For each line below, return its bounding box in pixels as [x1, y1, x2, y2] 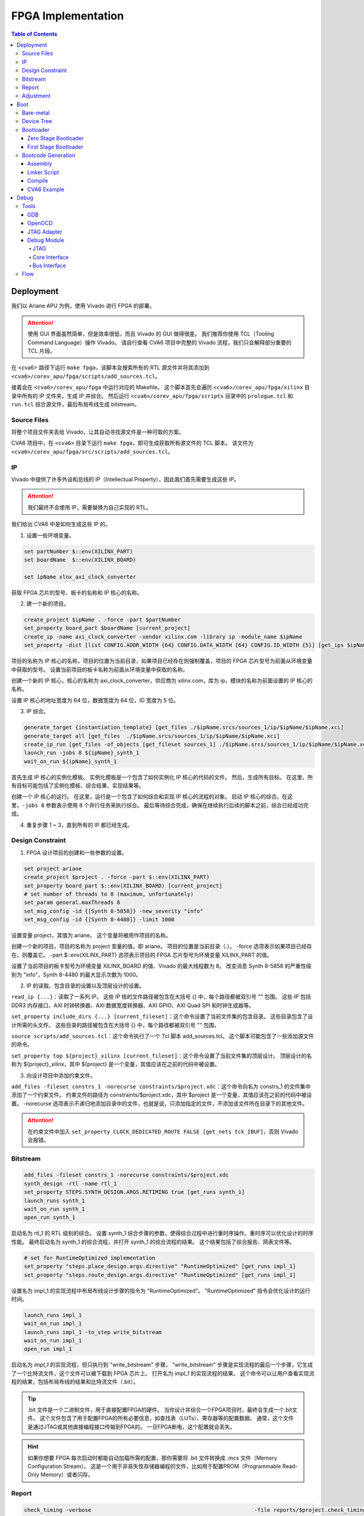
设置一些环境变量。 [26, 531, 75, 539]
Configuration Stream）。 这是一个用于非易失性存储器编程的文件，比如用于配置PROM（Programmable [27, 1462, 281, 1470]
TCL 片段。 [27, 347, 56, 354]
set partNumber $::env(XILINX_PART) [24, 548, 133, 555]
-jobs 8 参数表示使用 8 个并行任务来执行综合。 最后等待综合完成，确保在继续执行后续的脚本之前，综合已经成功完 [22, 801, 309, 809]
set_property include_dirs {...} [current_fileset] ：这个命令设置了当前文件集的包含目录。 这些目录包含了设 [11, 1013, 313, 1020]
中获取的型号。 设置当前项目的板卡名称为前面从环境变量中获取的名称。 [11, 666, 188, 673]
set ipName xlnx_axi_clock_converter [24, 573, 136, 580]
